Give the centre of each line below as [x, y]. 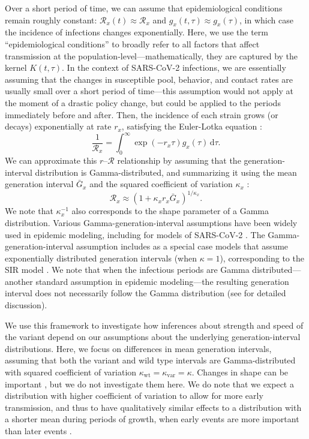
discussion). [26, 305]
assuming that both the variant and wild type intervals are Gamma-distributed [150, 360]
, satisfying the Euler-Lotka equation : [192, 126]
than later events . [38, 431]
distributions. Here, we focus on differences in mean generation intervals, [138, 348]
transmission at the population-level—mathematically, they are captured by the [151, 55]
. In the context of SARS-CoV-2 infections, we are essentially [174, 67]
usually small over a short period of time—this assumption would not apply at [149, 91]
